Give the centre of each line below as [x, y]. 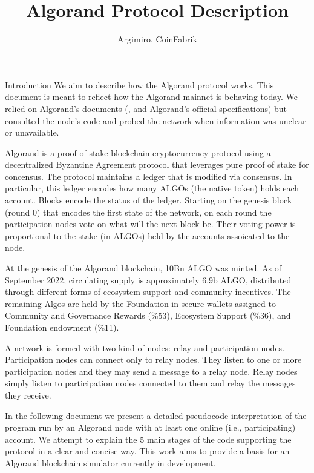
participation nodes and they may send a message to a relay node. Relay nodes [151, 371]
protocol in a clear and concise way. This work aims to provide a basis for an [147, 451]
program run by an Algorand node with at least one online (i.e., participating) [150, 427]
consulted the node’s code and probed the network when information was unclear [155, 120]
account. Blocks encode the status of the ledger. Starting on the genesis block [149, 200]
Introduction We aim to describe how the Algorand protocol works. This [139, 84]
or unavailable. [32, 132]
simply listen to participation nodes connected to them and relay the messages [150, 383]
